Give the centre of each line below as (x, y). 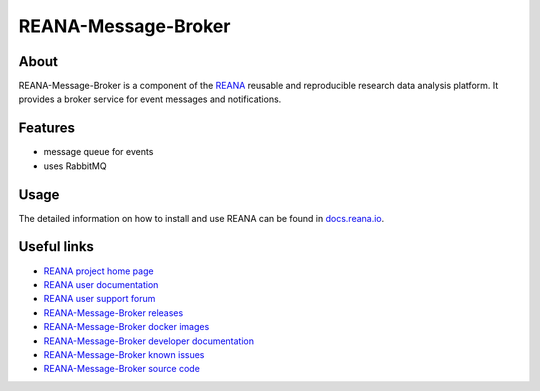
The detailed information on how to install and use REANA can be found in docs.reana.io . (201, 218)
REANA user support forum (99, 299)
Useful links (56, 246)
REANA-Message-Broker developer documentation (149, 341)
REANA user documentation (101, 284)
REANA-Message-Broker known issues (124, 354)
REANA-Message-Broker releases (113, 312)
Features (46, 128)
